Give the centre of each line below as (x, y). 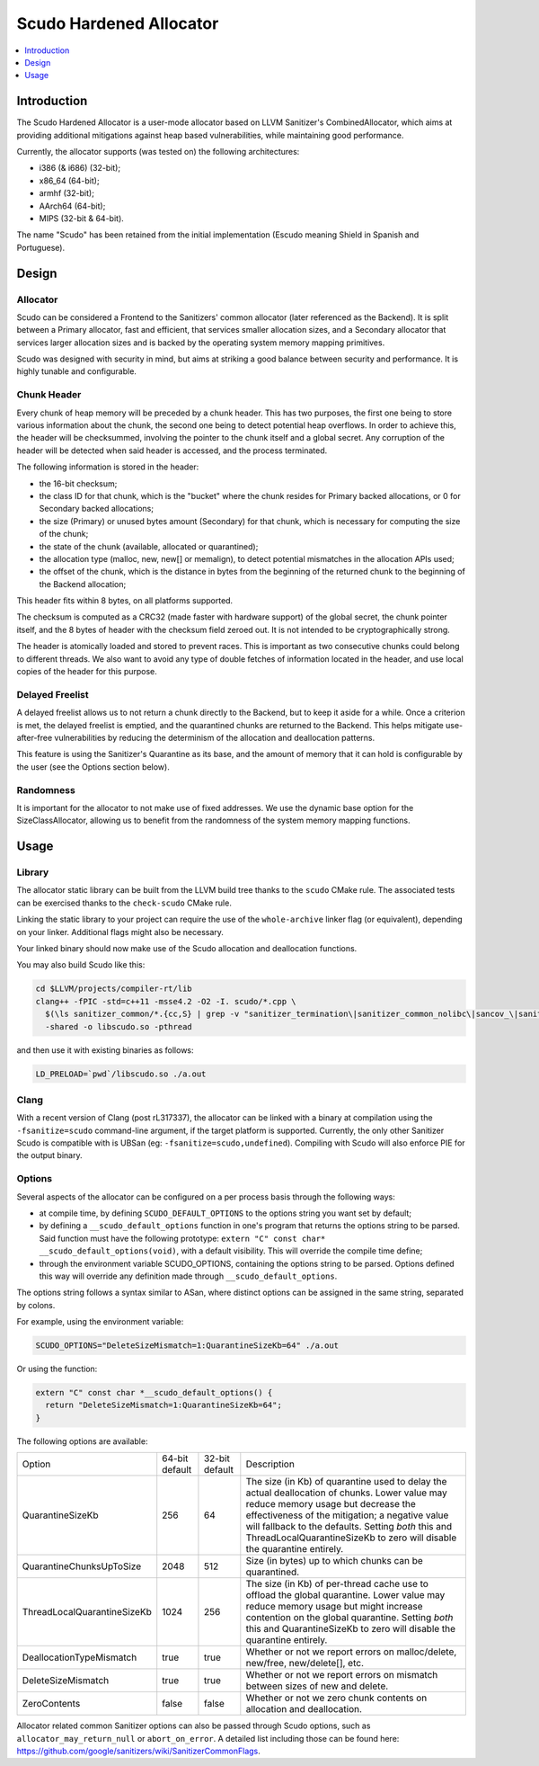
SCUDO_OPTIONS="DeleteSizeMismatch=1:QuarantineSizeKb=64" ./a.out (187, 1346)
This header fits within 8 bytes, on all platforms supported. (125, 601)
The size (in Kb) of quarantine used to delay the (346, 1482)
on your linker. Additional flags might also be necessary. (120, 932)
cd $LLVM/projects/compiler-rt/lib (114, 989)
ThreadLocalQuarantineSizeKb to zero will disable (351, 1538)
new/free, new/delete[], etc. (305, 1663)
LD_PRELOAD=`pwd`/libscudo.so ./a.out (121, 1074)
